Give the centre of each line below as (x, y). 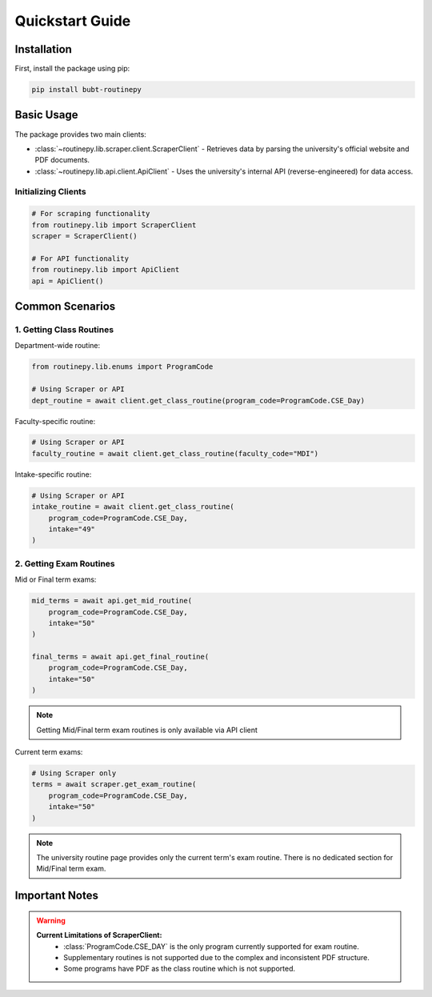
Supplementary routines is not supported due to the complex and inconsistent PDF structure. (216, 957)
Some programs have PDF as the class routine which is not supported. (180, 969)
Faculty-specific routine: (55, 421)
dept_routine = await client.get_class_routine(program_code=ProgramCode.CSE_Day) (198, 400)
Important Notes (57, 896)
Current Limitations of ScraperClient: (99, 935)
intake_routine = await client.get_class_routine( (133, 507)
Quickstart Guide (73, 21)
